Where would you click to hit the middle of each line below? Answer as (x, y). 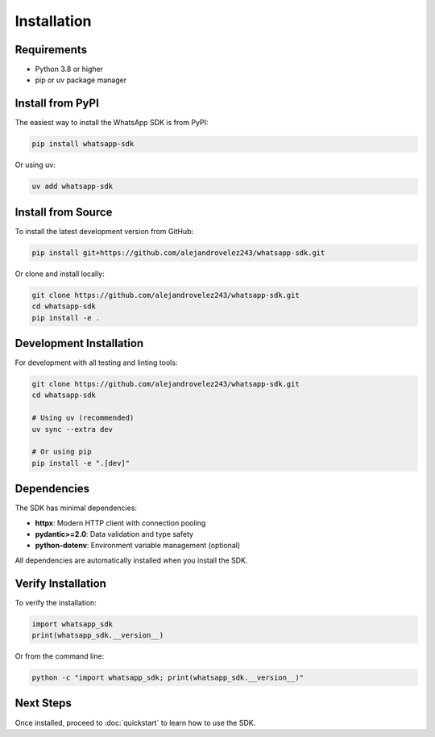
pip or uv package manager (81, 80)
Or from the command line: (60, 656)
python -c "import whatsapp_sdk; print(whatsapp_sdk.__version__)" (168, 678)
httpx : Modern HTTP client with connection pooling (120, 523)
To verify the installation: (56, 602)
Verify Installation (60, 583)
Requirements (51, 50)
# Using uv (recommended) (83, 418)
